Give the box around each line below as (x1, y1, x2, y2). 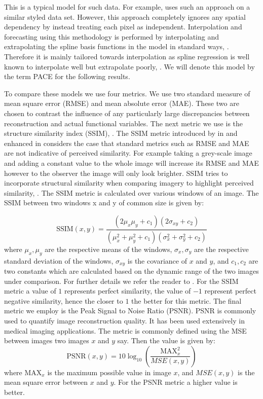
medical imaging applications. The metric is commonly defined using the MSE (4, 325, 247, 336)
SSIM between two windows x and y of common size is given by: (4, 197, 204, 208)
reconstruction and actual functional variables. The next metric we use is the (4, 118, 243, 128)
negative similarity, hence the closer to (4, 295, 123, 306)
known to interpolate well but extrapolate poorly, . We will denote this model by (4, 61, 255, 71)
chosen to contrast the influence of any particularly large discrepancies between (4, 107, 250, 118)
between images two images (4, 335, 89, 346)
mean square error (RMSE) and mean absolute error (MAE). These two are (4, 98, 239, 108)
